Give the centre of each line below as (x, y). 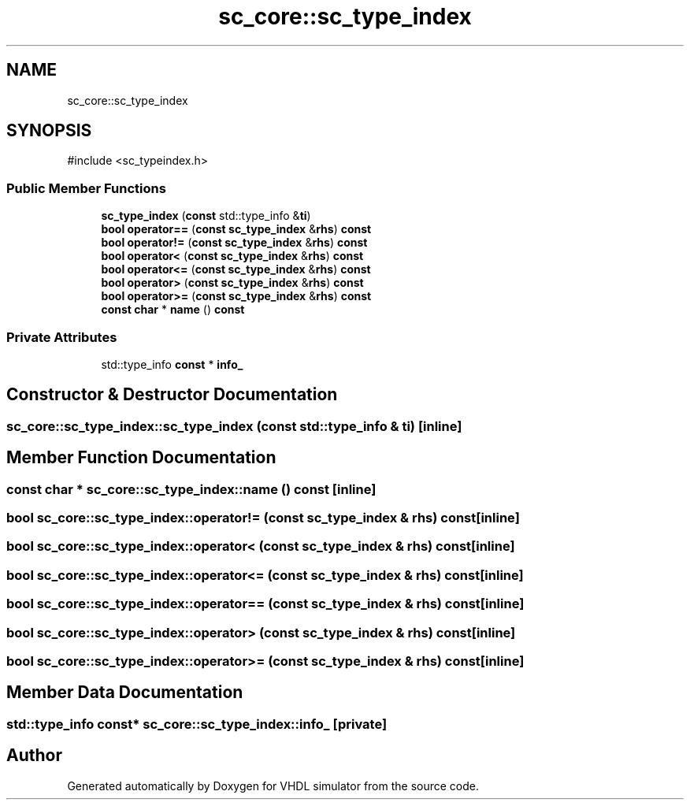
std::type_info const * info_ (172, 364)
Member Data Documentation (125, 693)
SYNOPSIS (49, 131)
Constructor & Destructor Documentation (172, 395)
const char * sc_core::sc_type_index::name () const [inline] (191, 489)
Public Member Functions (86, 188)
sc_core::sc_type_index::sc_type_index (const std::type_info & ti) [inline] (234, 426)
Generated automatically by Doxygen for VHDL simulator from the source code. (273, 786)
